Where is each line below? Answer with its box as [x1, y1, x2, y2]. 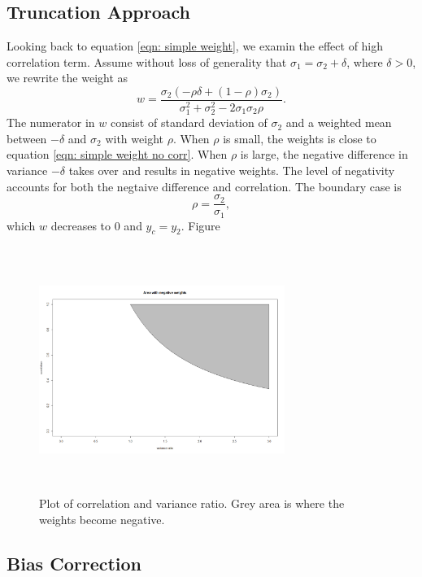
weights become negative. [39, 510, 165, 527]
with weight [105, 129, 163, 146]
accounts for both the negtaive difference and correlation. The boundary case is [7, 177, 402, 195]
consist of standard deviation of [110, 114, 268, 131]
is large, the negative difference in [240, 146, 408, 163]
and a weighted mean [285, 114, 392, 131]
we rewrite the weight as [7, 69, 128, 86]
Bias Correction [7, 550, 142, 575]
